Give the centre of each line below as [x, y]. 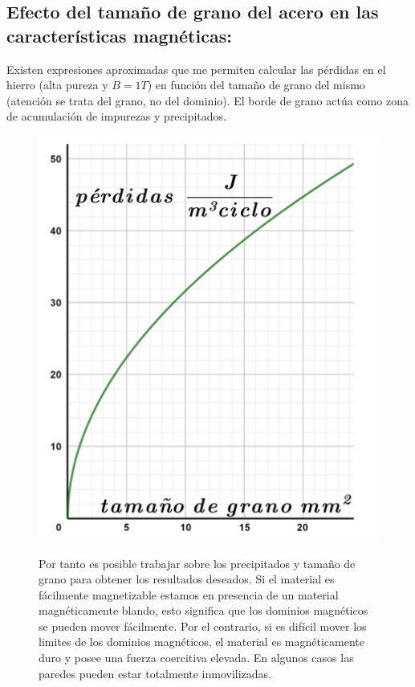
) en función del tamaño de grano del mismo [256, 85]
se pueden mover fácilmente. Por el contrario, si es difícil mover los [203, 626]
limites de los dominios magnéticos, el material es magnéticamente [201, 642]
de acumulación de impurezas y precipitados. [117, 116]
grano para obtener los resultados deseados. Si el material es [187, 579]
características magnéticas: [119, 35]
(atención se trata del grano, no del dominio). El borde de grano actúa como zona [207, 100]
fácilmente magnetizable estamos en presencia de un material [189, 594]
